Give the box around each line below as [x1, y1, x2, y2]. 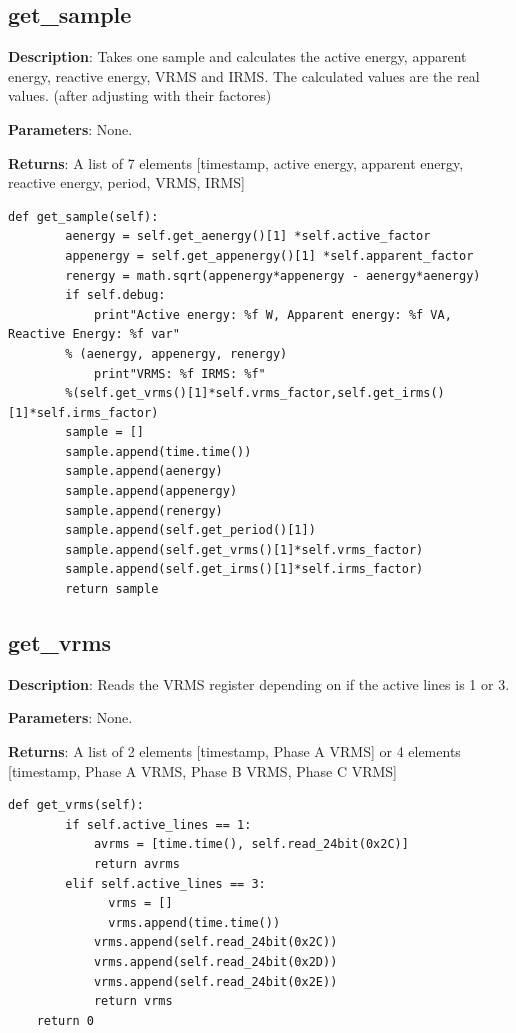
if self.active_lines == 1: [65, 817, 252, 832]
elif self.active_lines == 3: [65, 876, 266, 891]
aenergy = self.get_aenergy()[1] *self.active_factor [65, 229, 431, 244]
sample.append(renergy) [65, 503, 223, 518]
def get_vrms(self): [8, 798, 145, 813]
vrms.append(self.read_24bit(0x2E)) [93, 974, 338, 989]
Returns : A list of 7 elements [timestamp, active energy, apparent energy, [8, 152, 464, 173]
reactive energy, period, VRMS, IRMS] [8, 172, 245, 193]
